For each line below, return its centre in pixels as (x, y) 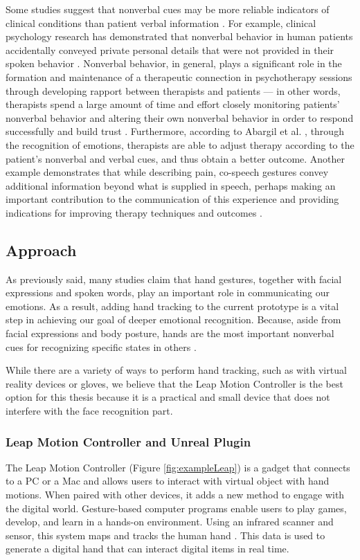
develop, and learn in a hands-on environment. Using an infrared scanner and (170, 522)
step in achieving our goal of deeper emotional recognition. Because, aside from (173, 319)
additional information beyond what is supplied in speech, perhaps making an (171, 185)
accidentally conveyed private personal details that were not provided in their (170, 49)
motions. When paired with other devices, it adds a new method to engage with (175, 495)
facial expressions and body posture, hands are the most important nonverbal (170, 333)
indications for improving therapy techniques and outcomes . (134, 212)
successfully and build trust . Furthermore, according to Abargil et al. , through (175, 131)
